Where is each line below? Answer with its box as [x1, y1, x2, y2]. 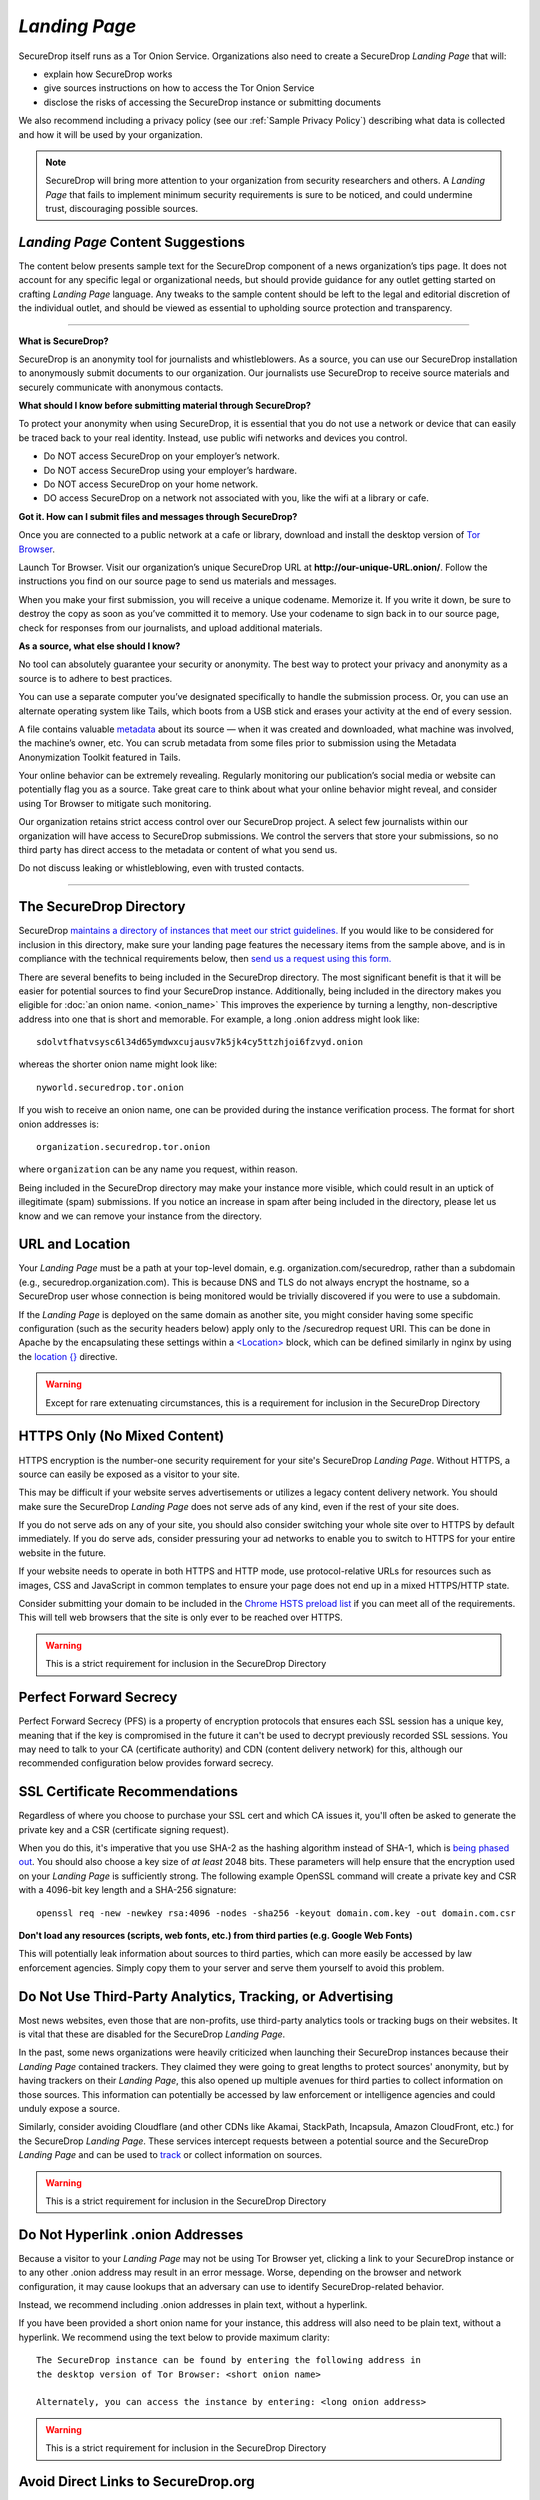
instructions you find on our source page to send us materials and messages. [18, 575, 337, 587]
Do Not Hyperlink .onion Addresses [18, 2226, 244, 2243]
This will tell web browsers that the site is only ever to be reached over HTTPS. [18, 1611, 344, 1624]
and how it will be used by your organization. [18, 128, 204, 140]
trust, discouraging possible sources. [45, 203, 199, 215]
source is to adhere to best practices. [18, 672, 173, 684]
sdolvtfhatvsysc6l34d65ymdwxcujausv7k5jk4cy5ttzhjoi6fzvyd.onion [36, 1036, 364, 1048]
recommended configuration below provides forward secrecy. [18, 1757, 274, 1769]
